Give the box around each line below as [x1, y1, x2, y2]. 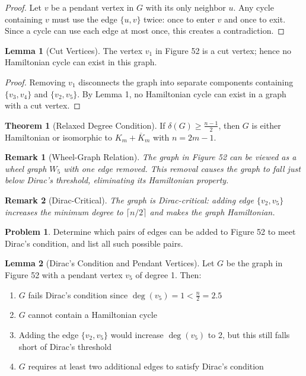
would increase [110, 328, 164, 340]
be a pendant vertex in [51, 1, 134, 13]
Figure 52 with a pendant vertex [5, 268, 123, 281]
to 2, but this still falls [208, 328, 290, 340]
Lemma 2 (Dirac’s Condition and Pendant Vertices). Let [5, 257, 215, 269]
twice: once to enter [144, 12, 215, 25]
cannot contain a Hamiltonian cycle [28, 308, 157, 321]
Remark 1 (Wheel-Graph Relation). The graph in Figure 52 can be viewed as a [5, 151, 297, 163]
